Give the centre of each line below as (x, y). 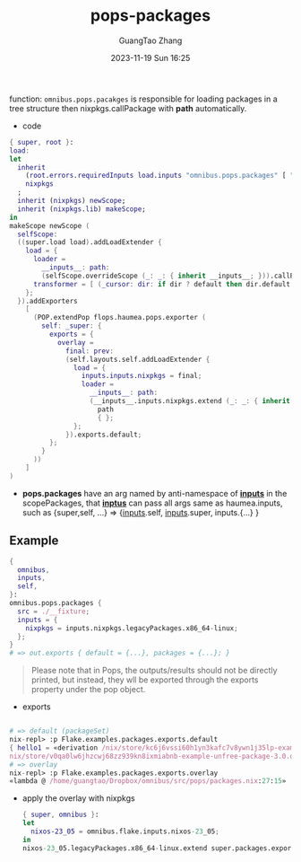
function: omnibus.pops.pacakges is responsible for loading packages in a (143, 99)
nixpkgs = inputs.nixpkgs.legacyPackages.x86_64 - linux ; (132, 628)
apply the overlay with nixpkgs (79, 798)
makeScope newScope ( (50, 225)
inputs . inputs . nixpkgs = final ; (142, 376)
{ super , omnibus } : (60, 815)
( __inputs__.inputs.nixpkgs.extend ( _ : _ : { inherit (190, 401)
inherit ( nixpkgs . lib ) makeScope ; (82, 209)
